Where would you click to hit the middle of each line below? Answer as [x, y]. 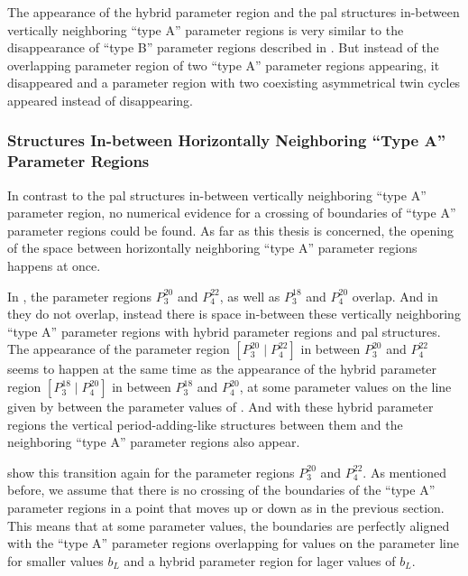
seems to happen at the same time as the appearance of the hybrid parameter [222, 369]
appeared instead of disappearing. [100, 100]
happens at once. [54, 266]
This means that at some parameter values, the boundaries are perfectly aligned [229, 525]
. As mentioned [404, 472]
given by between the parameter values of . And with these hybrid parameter [220, 407]
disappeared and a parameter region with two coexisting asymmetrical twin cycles [234, 83]
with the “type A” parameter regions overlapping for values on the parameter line [233, 543]
